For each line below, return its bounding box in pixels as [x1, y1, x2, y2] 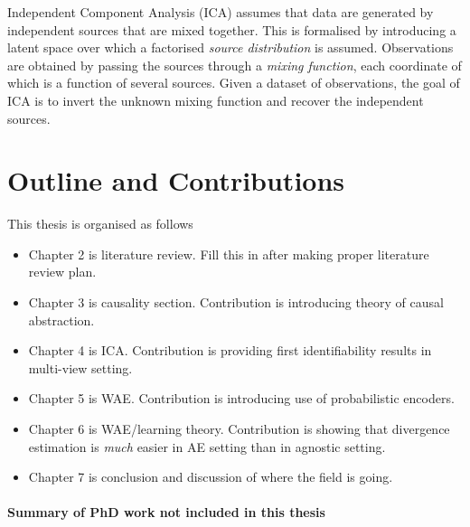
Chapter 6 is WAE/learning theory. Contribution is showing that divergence [28, 419, 450, 438]
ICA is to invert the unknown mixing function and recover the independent [7, 90, 424, 109]
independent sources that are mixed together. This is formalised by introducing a [7, 20, 456, 39]
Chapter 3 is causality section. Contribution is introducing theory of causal [28, 293, 444, 312]
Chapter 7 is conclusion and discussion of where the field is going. [28, 467, 393, 486]
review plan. [28, 262, 97, 281]
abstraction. [28, 310, 95, 329]
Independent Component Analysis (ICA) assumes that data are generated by [7, 3, 434, 21]
